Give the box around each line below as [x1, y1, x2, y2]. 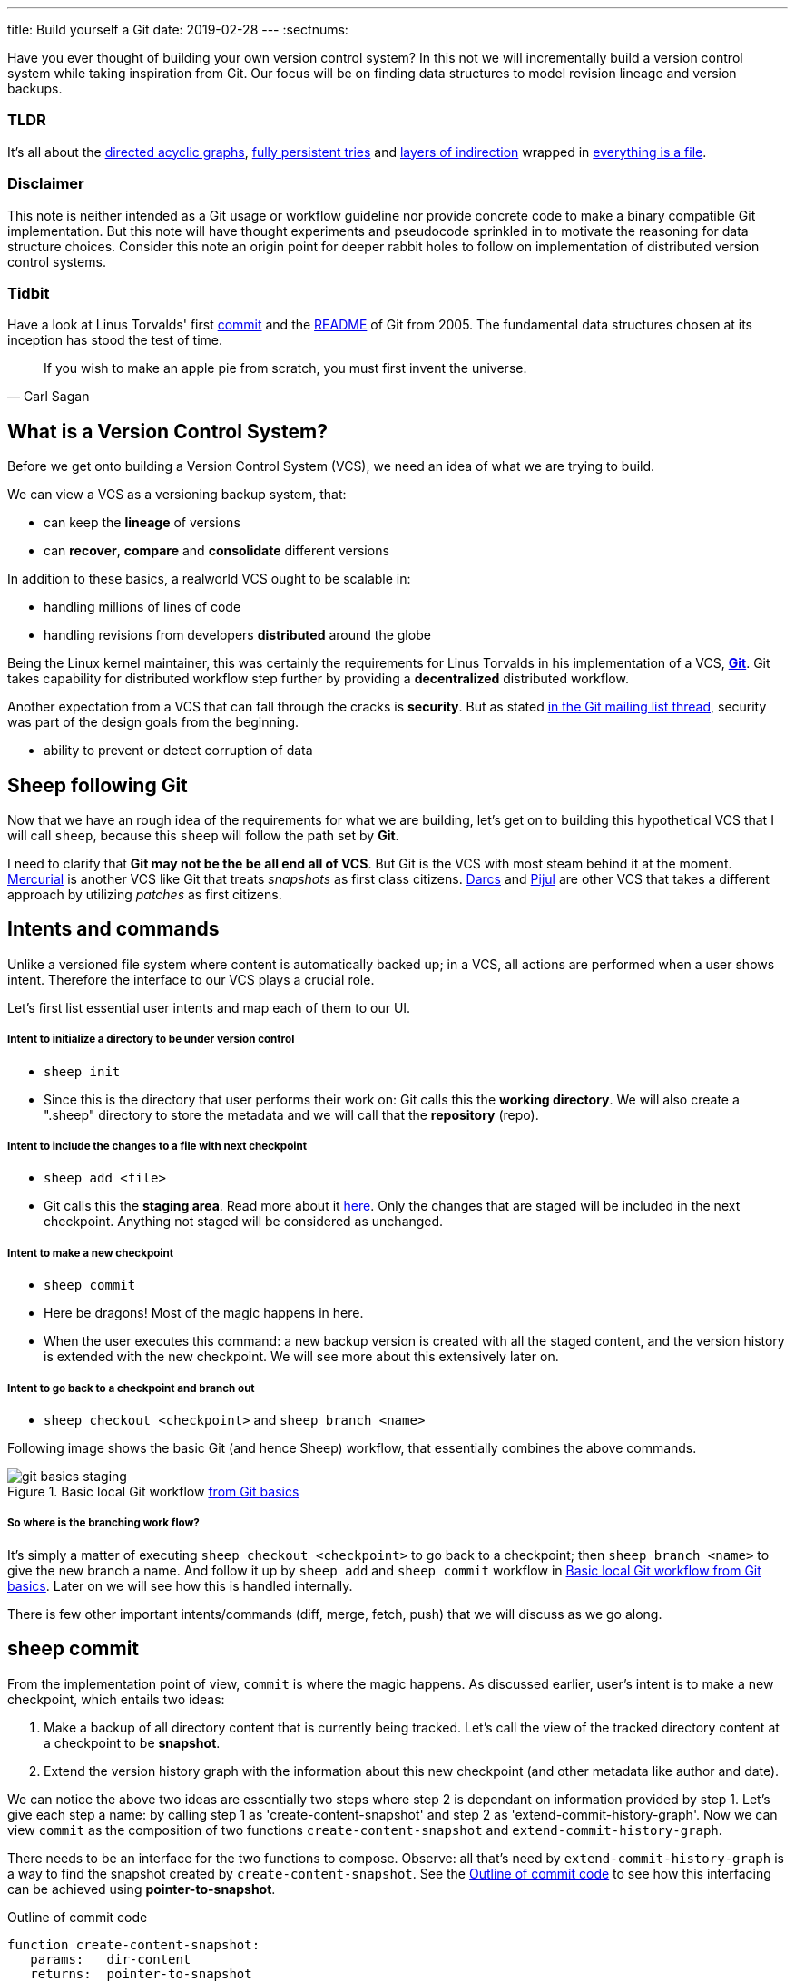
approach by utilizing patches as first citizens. [7, 886, 282, 902]
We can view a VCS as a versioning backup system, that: [7, 486, 347, 503]
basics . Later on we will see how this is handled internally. [7, 1577, 353, 1594]
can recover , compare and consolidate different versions [44, 543, 389, 559]
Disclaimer [7, 174, 84, 193]
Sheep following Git [7, 773, 188, 797]
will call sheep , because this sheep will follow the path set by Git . [7, 827, 399, 843]
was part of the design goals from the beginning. [7, 714, 299, 731]
